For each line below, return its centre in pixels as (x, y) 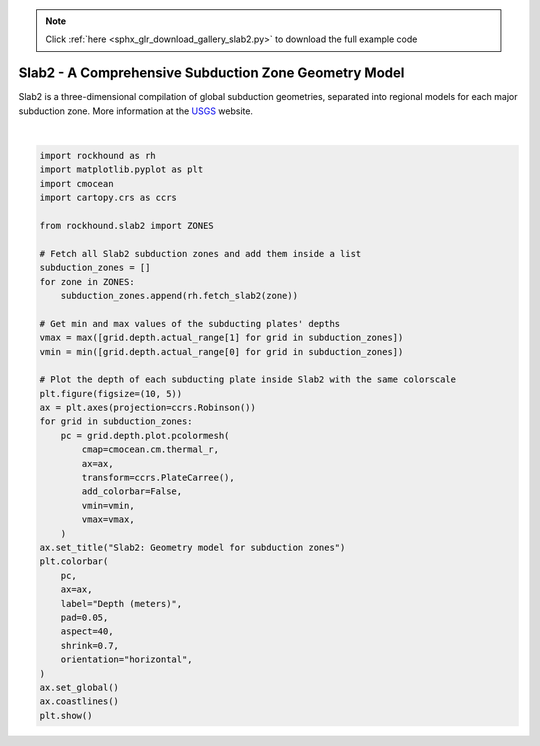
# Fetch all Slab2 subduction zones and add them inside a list (200, 253)
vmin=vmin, (108, 505)
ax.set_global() (79, 687)
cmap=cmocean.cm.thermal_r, (150, 449)
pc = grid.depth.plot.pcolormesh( (145, 435)
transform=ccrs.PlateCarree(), (158, 478)
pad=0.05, (84, 617)
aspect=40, (87, 631)
